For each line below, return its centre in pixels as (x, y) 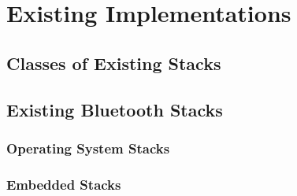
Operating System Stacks (88, 148)
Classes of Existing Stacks (114, 63)
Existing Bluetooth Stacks (115, 109)
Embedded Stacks (64, 184)
